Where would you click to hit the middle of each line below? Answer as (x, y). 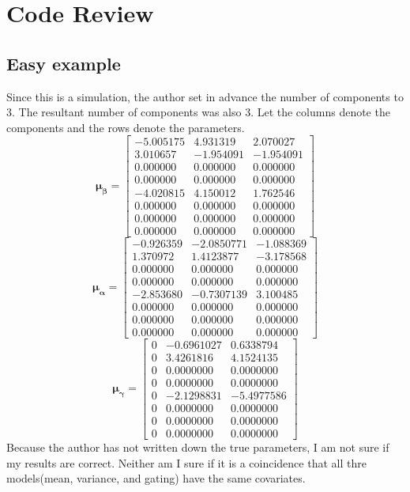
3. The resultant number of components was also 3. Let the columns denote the (198, 112)
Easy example (64, 63)
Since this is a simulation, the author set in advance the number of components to (205, 96)
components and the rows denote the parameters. (126, 127)
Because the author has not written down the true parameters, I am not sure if (198, 447)
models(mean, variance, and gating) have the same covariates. (156, 478)
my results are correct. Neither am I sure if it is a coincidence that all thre (186, 462)
